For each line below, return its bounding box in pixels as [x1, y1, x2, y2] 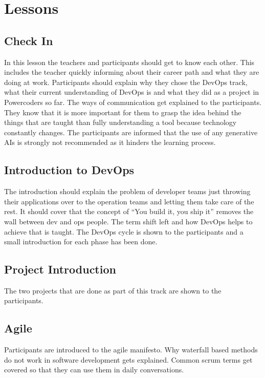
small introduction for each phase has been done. [4, 236, 158, 247]
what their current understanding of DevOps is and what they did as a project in [4, 87, 259, 97]
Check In [4, 32, 53, 48]
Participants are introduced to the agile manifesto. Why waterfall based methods [4, 344, 258, 355]
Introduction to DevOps [4, 162, 135, 178]
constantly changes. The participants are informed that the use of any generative [4, 127, 258, 137]
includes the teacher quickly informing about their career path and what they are [4, 67, 259, 77]
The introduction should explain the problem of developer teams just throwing [4, 186, 251, 197]
